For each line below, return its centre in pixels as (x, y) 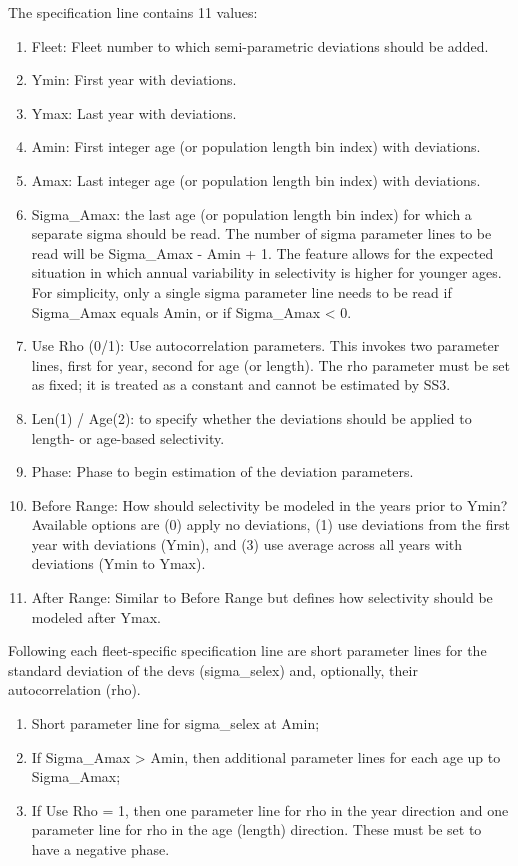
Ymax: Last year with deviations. (134, 112)
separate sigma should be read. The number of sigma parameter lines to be (261, 233)
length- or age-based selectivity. (128, 437)
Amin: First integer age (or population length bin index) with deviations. (256, 146)
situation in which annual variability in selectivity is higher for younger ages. (266, 272)
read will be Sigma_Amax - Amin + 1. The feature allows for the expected (262, 252)
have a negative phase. (100, 849)
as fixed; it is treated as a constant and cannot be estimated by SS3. (241, 384)
